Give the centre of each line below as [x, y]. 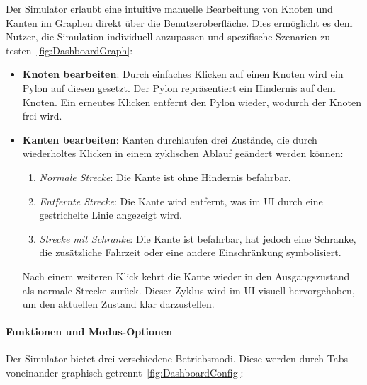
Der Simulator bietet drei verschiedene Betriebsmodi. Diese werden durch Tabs [177, 358]
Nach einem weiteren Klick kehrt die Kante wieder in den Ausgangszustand [186, 276]
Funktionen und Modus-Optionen [89, 332]
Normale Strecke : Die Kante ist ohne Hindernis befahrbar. [165, 177]
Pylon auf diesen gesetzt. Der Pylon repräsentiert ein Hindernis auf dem [179, 87]
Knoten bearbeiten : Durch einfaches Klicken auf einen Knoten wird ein [183, 74]
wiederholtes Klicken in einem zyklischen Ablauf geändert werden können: [183, 153]
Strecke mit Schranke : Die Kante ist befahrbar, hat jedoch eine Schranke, [198, 238]
